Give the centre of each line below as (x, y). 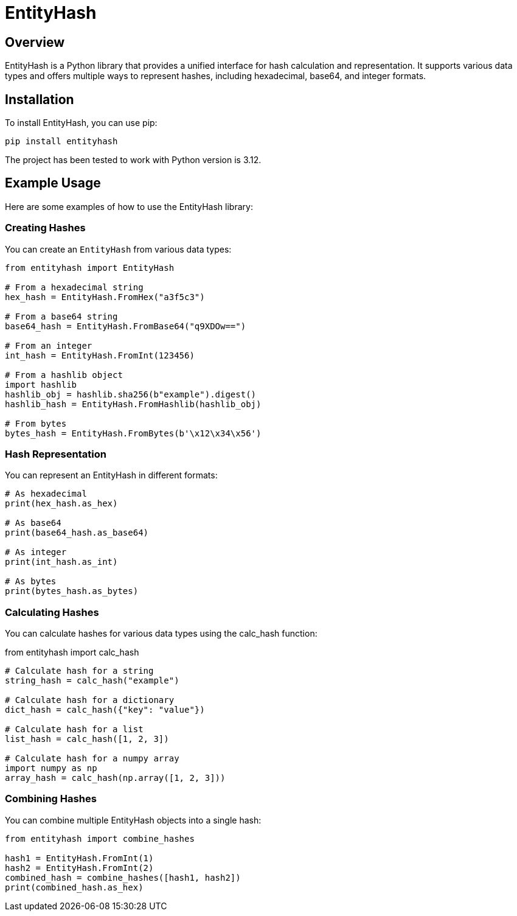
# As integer (36, 552)
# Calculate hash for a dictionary (90, 700)
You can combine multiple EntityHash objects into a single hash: (133, 820)
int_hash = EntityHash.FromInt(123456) (100, 355)
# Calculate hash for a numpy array (92, 759)
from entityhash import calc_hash (72, 652)
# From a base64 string (61, 316)
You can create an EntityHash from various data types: (118, 249)
